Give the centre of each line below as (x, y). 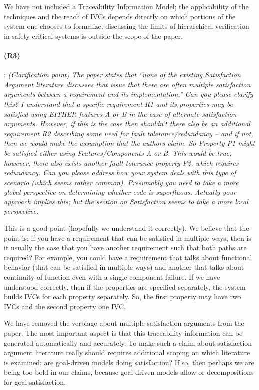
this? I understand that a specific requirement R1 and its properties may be (119, 103)
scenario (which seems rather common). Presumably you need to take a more (121, 182)
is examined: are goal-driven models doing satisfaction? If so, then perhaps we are (129, 362)
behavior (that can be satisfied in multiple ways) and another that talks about (124, 267)
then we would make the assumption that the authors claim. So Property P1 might (129, 143)
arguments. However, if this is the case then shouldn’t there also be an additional (127, 123)
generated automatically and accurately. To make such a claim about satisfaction (128, 342)
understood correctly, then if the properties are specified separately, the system (125, 287)
